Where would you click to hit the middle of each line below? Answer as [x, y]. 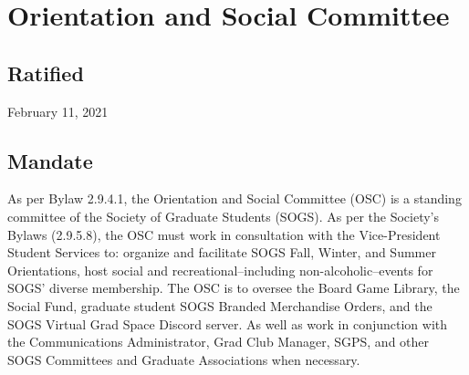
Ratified [46, 73]
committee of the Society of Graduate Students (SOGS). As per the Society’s [224, 216]
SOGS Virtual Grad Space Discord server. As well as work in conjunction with [228, 323]
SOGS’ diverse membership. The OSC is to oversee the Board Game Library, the [234, 288]
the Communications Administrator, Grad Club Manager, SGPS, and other [219, 342]
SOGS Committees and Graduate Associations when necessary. [184, 359]
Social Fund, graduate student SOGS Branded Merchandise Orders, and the [220, 305]
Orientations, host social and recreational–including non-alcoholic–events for [220, 270]
